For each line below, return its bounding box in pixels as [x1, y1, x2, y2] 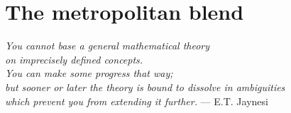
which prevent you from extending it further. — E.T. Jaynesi [5, 93, 268, 108]
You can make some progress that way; [5, 66, 173, 81]
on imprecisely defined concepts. [5, 52, 143, 66]
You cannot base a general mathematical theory [5, 38, 210, 53]
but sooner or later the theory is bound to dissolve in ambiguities [5, 79, 285, 94]
